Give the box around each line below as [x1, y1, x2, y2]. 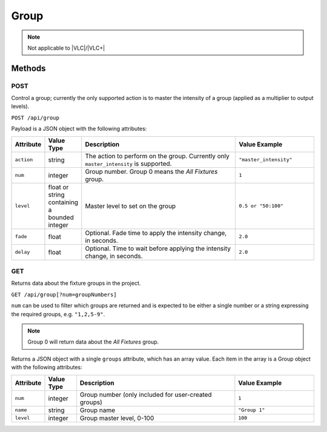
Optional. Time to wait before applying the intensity [85, 244, 231, 253]
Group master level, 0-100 [79, 414, 154, 422]
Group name [79, 406, 116, 414]
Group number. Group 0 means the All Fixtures [85, 167, 218, 176]
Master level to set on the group [85, 202, 176, 210]
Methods [11, 63, 46, 73]
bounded [48, 213, 74, 221]
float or [48, 182, 69, 191]
